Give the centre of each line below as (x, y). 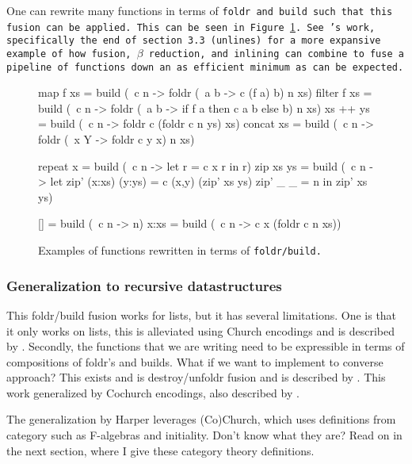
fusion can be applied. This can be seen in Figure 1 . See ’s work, (191, 26)
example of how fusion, (69, 54)
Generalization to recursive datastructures (144, 285)
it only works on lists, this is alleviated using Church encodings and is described (201, 330)
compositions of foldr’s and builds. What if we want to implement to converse (195, 361)
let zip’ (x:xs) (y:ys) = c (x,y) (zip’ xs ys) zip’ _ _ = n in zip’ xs (209, 181)
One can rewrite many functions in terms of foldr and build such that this (200, 10)
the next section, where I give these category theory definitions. (160, 450)
